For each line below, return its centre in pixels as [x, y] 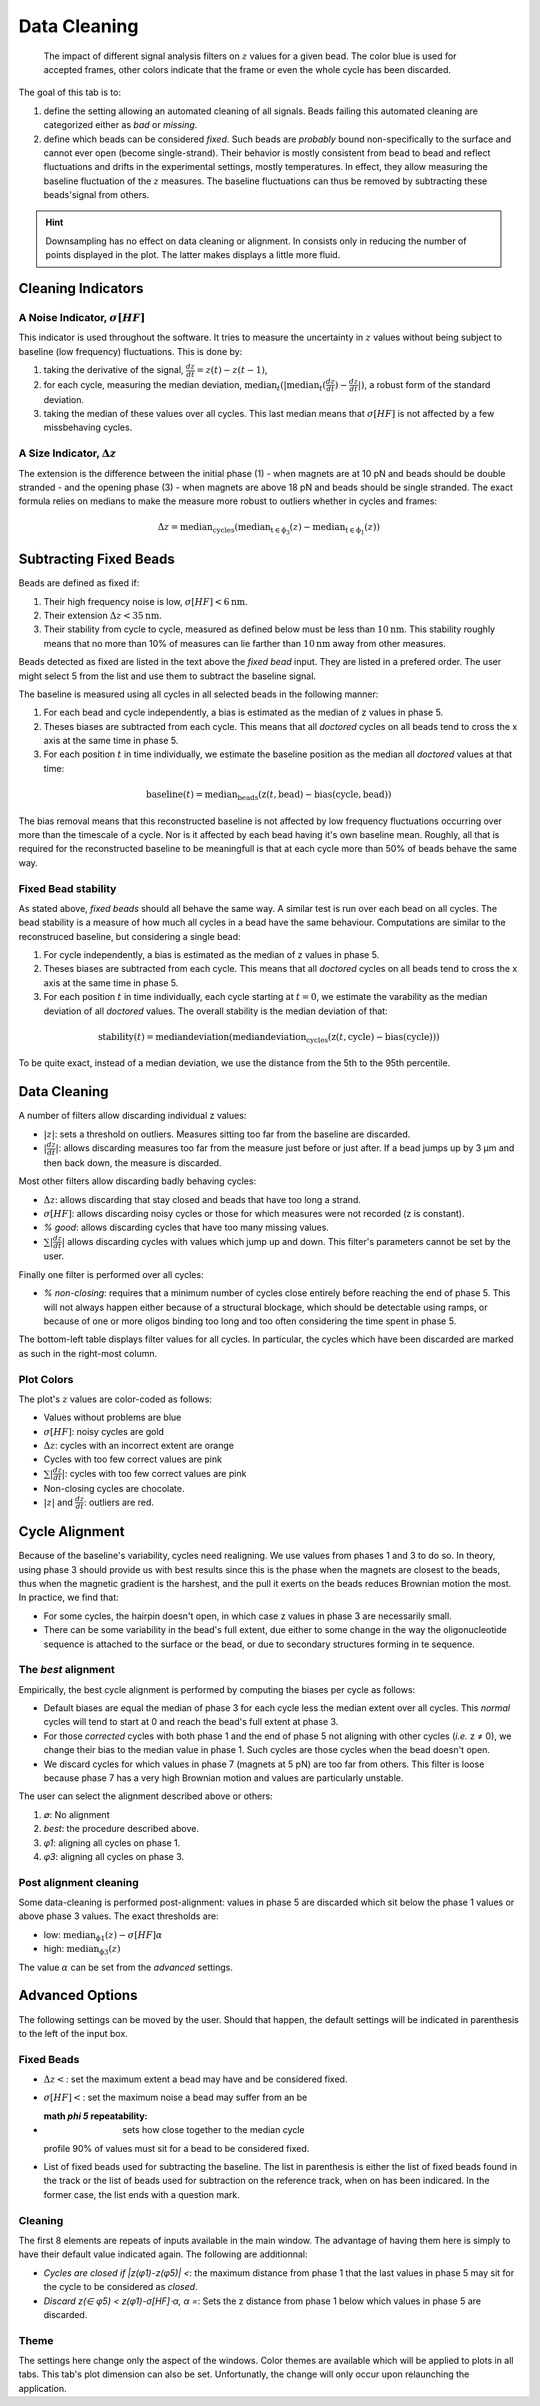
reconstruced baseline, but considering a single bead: [129, 936]
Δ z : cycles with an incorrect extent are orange [139, 1446]
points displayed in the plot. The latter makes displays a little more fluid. [193, 255]
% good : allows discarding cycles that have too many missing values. [186, 1227]
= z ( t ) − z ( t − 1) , [232, 370]
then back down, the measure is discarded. [132, 1162]
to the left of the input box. [73, 2033]
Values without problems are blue [112, 1417]
